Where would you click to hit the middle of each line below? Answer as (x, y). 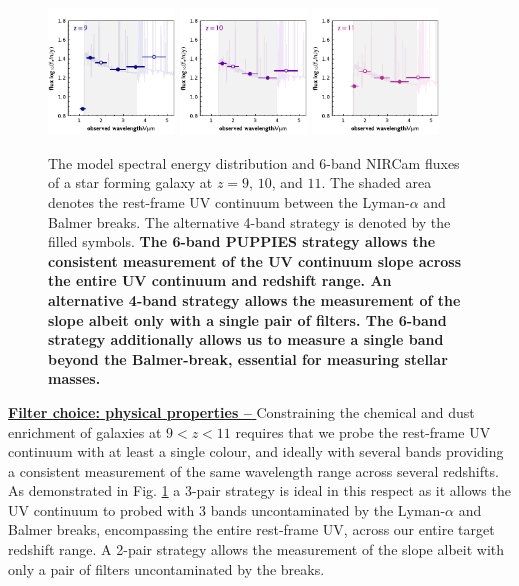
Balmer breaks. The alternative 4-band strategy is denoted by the (249, 221)
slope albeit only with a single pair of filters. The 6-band (247, 319)
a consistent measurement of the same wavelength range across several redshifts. (253, 470)
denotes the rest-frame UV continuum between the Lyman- (229, 201)
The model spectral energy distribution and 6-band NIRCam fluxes (254, 162)
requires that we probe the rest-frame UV (363, 431)
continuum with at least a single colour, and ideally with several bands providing (256, 451)
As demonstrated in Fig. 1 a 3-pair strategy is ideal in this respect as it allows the (259, 490)
